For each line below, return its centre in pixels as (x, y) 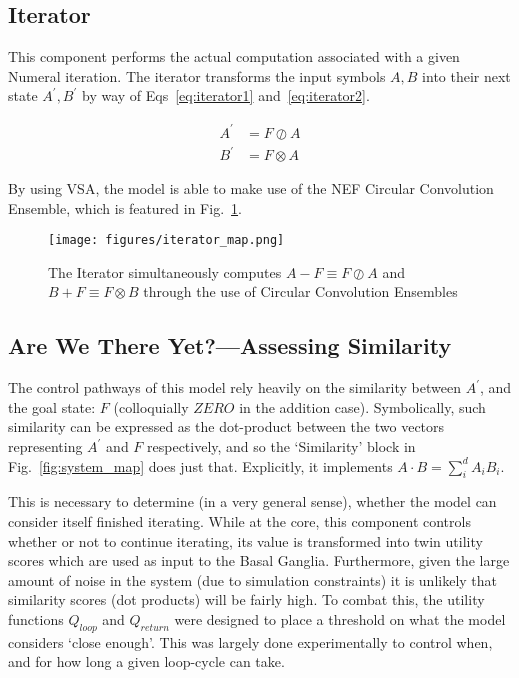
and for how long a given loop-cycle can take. (146, 661)
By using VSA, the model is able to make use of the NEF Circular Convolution (251, 188)
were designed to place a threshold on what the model (340, 619)
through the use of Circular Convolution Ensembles (300, 291)
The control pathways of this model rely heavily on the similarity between (234, 387)
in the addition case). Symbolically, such (362, 406)
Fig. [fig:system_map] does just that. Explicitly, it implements (200, 465)
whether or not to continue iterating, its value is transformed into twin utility (245, 540)
